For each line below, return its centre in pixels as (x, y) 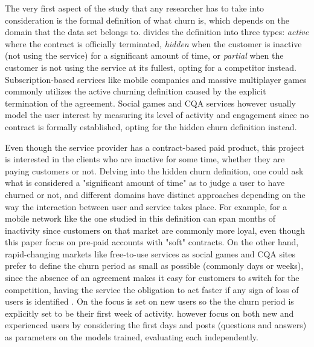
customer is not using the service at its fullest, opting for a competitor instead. (151, 67)
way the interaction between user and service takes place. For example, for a (146, 206)
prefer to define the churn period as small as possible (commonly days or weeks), (154, 266)
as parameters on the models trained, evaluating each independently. (132, 337)
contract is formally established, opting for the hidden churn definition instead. (151, 126)
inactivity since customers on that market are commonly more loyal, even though (155, 230)
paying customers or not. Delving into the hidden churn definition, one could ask (154, 170)
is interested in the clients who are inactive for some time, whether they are (145, 159)
